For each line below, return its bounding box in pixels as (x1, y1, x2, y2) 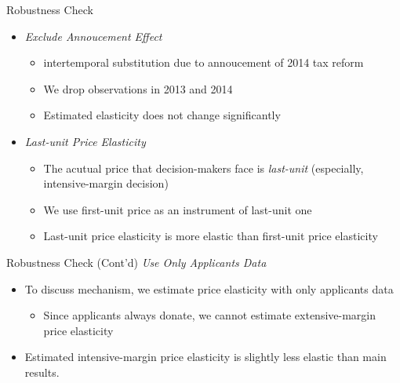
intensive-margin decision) (43, 175, 169, 191)
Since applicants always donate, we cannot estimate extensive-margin (43, 307, 376, 323)
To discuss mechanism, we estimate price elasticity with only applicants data (24, 280, 394, 297)
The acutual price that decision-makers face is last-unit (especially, (43, 159, 364, 176)
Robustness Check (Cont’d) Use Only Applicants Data (6, 254, 267, 270)
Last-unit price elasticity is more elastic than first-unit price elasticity (43, 228, 378, 244)
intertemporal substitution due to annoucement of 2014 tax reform (43, 54, 364, 71)
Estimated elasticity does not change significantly (43, 107, 281, 123)
